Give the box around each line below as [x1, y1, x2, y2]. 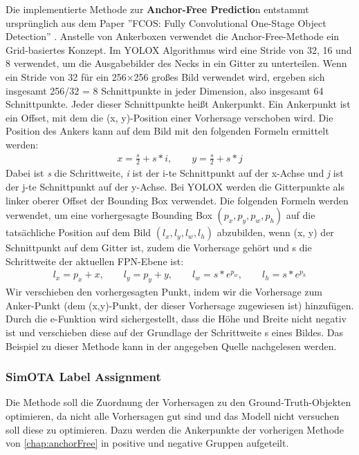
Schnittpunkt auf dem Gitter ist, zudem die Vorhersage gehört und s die [6, 240, 312, 255]
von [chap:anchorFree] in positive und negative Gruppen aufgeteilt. [6, 436, 289, 450]
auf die [286, 208, 315, 222]
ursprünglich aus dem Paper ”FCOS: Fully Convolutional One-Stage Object [6, 15, 326, 30]
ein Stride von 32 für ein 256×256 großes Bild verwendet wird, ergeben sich [6, 69, 325, 84]
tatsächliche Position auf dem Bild [6, 225, 151, 240]
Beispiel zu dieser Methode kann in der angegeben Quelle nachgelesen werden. [6, 338, 337, 353]
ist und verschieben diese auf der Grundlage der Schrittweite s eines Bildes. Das [6, 325, 344, 339]
